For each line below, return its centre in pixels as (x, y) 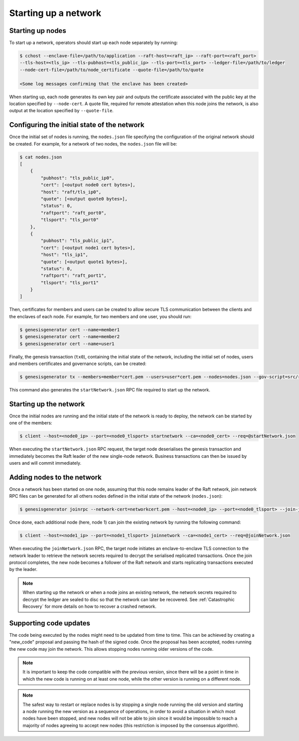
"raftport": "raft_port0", (74, 213)
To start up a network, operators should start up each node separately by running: (93, 43)
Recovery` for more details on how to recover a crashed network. (89, 606)
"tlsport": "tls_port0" (70, 220)
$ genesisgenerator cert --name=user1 (67, 344)
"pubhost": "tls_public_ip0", (77, 178)
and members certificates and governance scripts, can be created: (78, 364)
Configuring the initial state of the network (77, 125)
